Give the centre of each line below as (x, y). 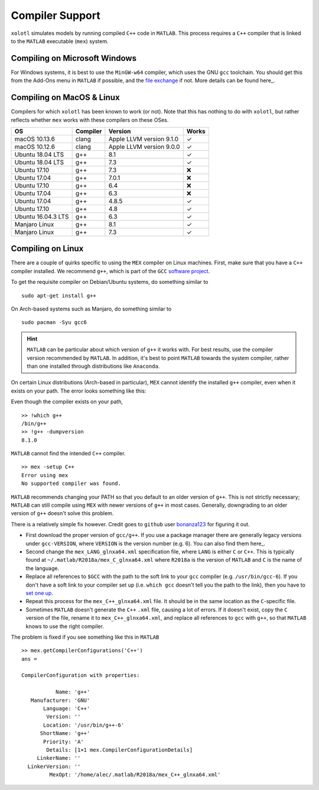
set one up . (39, 593)
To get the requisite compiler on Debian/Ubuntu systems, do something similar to (110, 282)
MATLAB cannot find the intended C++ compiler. (68, 454)
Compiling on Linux (47, 249)
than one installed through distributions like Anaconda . (93, 366)
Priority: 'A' (64, 742)
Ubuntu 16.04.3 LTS (42, 216)
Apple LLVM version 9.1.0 (143, 139)
